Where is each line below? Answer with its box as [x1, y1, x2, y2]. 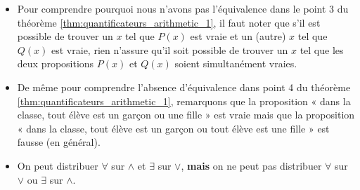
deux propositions [17, 56, 94, 71]
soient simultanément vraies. [174, 56, 297, 71]
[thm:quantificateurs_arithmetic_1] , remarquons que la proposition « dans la [17, 93, 351, 108]
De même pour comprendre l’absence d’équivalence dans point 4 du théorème [17, 79, 351, 94]
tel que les [300, 42, 344, 57]
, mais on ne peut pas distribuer [181, 158, 322, 172]
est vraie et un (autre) [190, 29, 286, 43]
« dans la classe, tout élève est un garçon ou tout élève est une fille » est [17, 121, 330, 135]
